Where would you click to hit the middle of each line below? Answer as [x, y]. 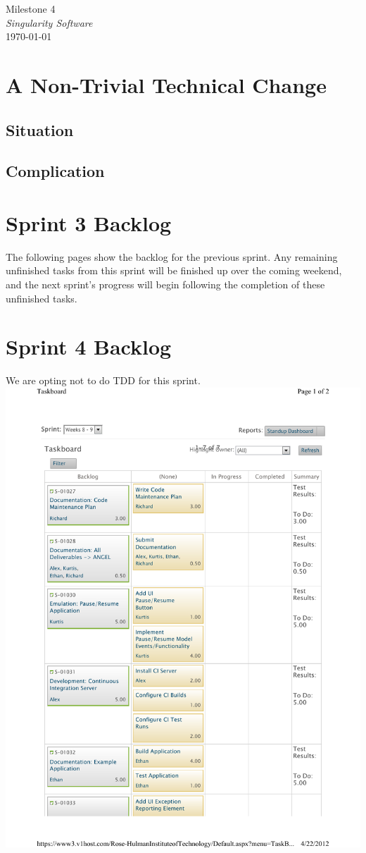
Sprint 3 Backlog [89, 222]
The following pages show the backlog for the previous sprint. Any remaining [172, 256]
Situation [40, 129]
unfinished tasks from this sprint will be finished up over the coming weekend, [174, 270]
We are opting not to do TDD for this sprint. [103, 380]
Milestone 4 [31, 8]
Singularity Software [49, 22]
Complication [55, 171]
